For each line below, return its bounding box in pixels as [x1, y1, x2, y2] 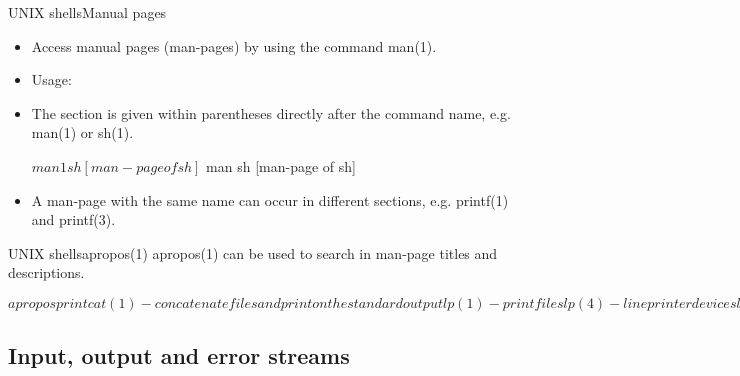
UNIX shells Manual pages [8, 2, 167, 22]
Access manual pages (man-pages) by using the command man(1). [31, 35, 437, 56]
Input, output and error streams [8, 340, 350, 371]
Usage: [31, 69, 72, 90]
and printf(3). [31, 209, 116, 230]
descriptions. [8, 262, 85, 283]
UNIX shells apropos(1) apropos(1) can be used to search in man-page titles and [8, 242, 498, 263]
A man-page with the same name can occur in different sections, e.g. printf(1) [31, 189, 509, 210]
